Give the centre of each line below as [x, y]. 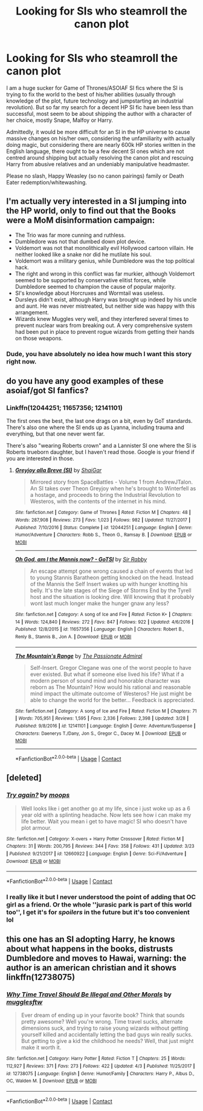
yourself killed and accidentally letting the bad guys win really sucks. [107, 1035]
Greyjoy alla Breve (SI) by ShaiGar [58, 470]
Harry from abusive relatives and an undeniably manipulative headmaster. [98, 164]
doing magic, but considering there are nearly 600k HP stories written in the [101, 144]
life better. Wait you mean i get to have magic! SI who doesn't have [104, 821]
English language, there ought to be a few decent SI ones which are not [95, 151]
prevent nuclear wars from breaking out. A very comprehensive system [104, 325]
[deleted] [24, 778]
